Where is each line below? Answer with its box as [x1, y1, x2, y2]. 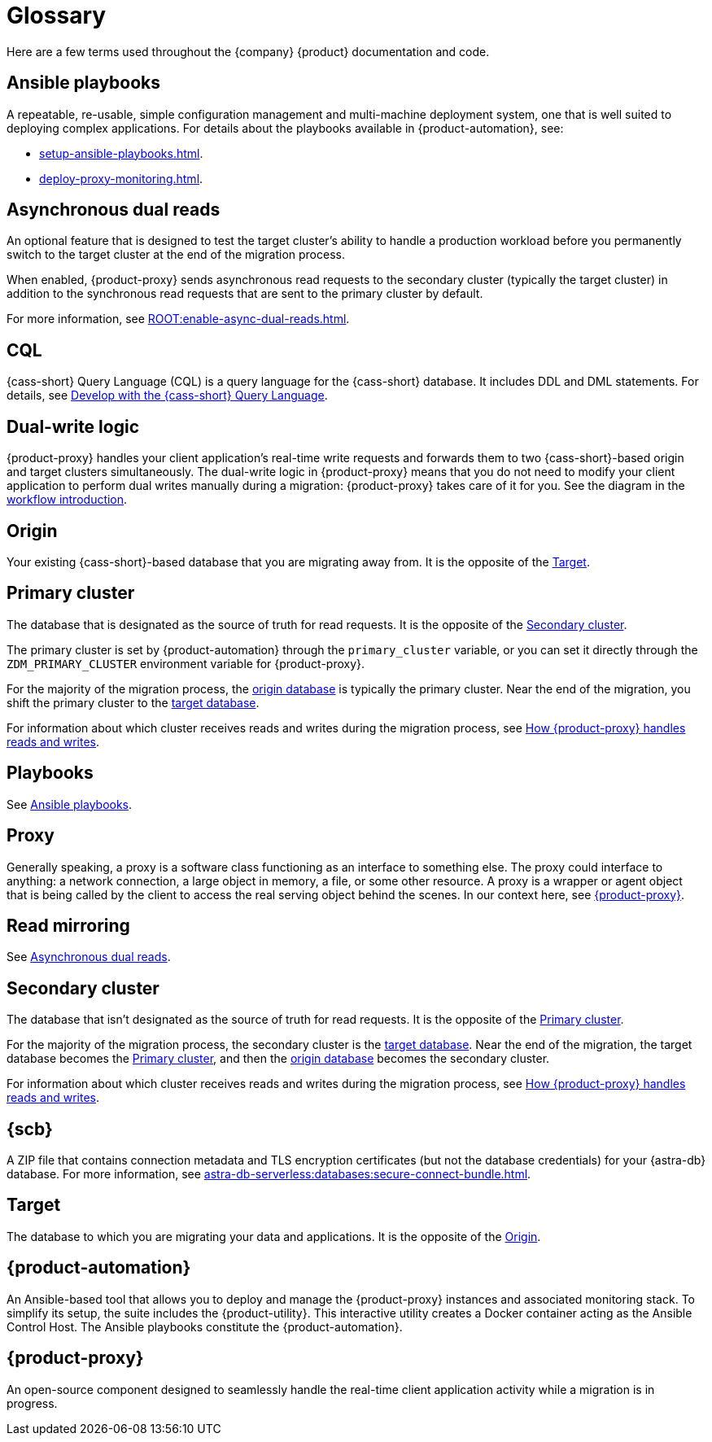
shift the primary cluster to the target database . [7, 695, 260, 710]
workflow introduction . [7, 492, 128, 507]
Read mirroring [7, 915, 130, 936]
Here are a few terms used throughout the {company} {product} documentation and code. [7, 44, 490, 59]
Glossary [7, 2, 107, 29]
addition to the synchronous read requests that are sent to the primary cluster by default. [7, 286, 483, 301]
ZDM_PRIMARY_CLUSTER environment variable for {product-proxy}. [7, 656, 365, 671]
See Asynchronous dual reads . [7, 950, 171, 964]
